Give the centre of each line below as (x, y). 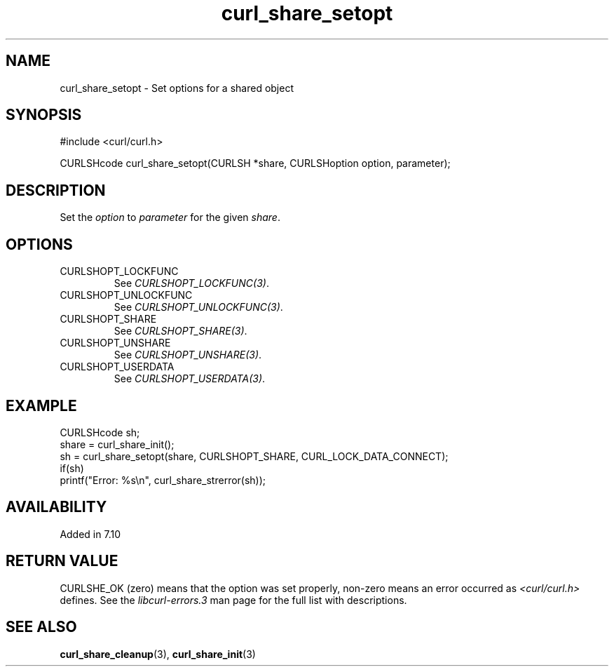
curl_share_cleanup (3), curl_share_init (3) (158, 654)
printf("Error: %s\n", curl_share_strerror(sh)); (163, 480)
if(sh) (72, 468)
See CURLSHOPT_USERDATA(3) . (190, 379)
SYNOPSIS (44, 115)
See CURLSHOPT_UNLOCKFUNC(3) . (198, 307)
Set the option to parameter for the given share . (170, 217)
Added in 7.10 (90, 534)
